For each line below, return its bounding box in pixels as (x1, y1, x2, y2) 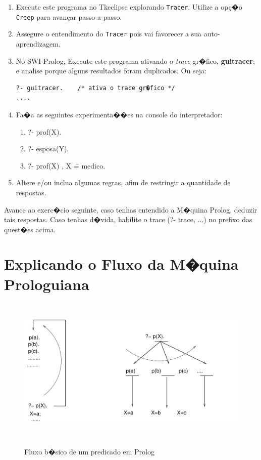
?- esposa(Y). (28, 143, 69, 154)
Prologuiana (4, 273, 89, 294)
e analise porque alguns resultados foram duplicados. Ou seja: (16, 65, 206, 76)
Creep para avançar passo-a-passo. (16, 11, 122, 22)
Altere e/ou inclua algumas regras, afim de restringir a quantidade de (16, 177, 231, 188)
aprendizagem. (16, 38, 61, 49)
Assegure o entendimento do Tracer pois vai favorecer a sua (16, 28, 202, 39)
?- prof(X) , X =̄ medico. (28, 160, 106, 171)
